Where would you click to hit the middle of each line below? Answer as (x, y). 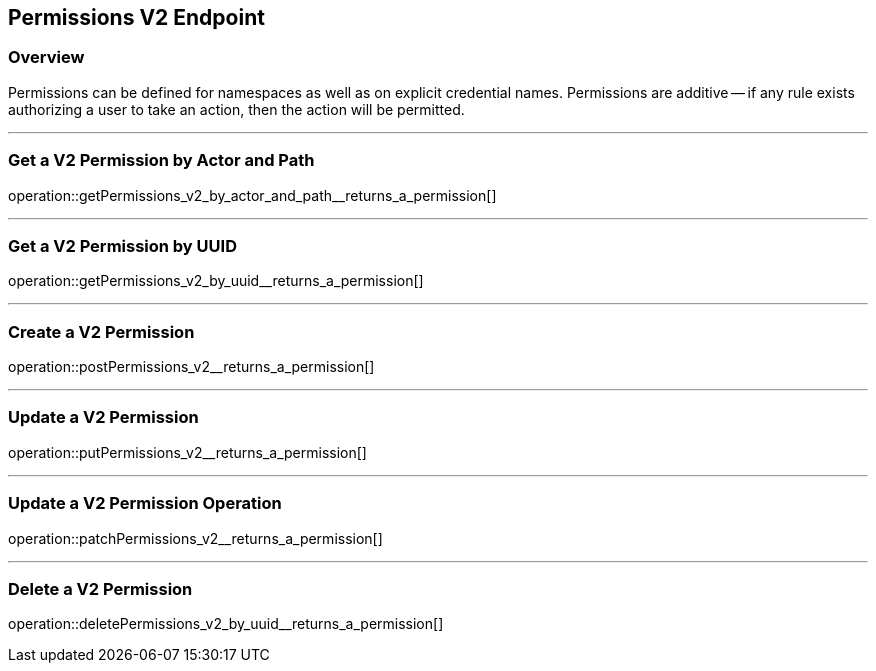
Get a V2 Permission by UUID (122, 245)
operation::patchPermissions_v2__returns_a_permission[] (195, 538)
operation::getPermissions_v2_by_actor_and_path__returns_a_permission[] (252, 195)
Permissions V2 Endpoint (136, 17)
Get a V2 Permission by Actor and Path (161, 160)
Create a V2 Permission (101, 331)
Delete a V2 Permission (100, 588)
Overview (46, 57)
